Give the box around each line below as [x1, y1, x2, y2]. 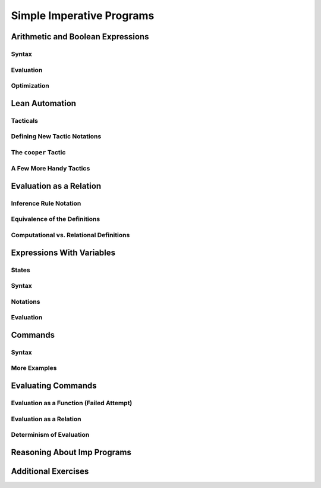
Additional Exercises [11, 466, 89, 476]
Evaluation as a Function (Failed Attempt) [11, 399, 133, 408]
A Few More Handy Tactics [11, 164, 90, 173]
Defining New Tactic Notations [11, 132, 102, 141]
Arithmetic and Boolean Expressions [11, 32, 149, 42]
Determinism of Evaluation [11, 431, 90, 439]
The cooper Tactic [11, 148, 66, 156]
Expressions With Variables [11, 247, 116, 257]
